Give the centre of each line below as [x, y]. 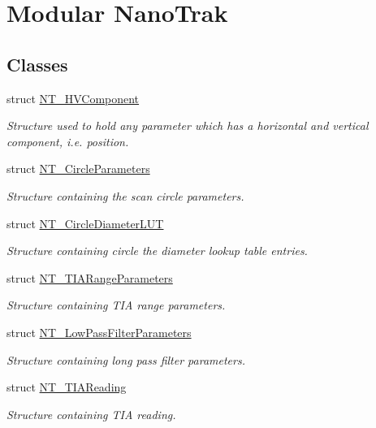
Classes [37, 64]
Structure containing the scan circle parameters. [125, 195]
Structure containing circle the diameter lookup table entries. [157, 251]
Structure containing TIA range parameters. [116, 305]
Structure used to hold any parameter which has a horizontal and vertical [188, 125]
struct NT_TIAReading [67, 387]
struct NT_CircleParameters [78, 169]
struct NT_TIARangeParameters [90, 277]
